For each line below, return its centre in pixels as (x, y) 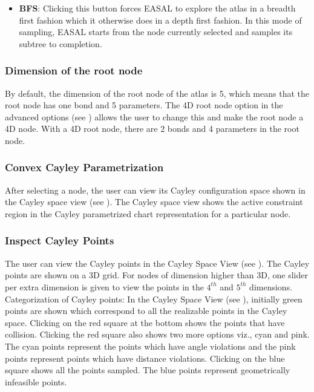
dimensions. (271, 286)
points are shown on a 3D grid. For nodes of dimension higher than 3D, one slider (156, 275)
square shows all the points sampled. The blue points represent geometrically (148, 370)
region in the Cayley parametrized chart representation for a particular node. (148, 213)
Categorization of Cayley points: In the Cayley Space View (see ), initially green (154, 299)
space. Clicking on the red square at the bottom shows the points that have (145, 322)
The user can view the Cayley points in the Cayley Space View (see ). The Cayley (157, 263)
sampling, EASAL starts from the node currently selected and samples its (156, 32)
